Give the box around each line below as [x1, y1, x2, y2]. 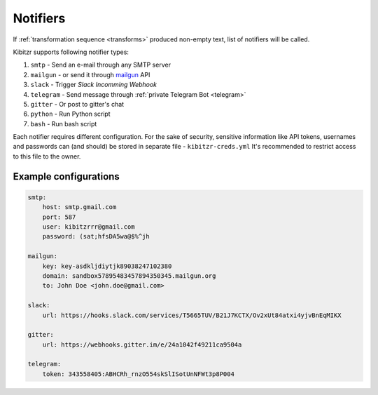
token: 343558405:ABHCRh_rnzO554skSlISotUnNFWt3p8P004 [42, 370, 234, 378]
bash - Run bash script [30, 119, 97, 128]
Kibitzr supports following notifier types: [13, 48, 129, 56]
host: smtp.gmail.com [42, 203, 117, 211]
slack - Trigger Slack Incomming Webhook [30, 81, 157, 89]
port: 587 [42, 213, 76, 221]
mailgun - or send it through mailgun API [30, 70, 150, 79]
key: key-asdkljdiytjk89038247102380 [42, 262, 172, 270]
